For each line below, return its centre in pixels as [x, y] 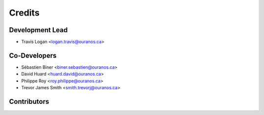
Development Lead [38, 30]
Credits [24, 13]
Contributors [29, 102]
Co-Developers [33, 55]
